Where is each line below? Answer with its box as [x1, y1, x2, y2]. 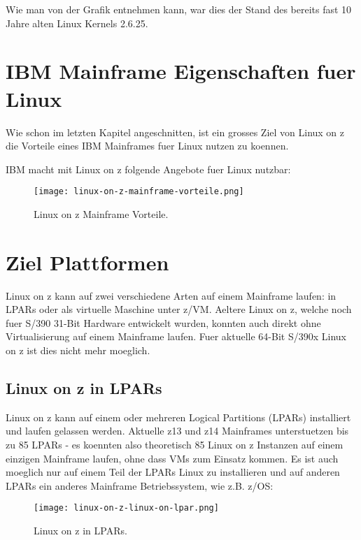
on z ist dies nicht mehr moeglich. [6, 343, 150, 358]
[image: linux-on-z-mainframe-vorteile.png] [34, 187, 244, 197]
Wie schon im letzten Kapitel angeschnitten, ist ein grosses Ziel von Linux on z [6, 124, 345, 139]
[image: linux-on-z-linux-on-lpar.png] [34, 503, 219, 513]
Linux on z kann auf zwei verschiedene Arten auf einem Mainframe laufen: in [6, 288, 337, 302]
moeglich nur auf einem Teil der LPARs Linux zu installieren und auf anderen [6, 465, 340, 479]
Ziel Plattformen [6, 247, 169, 276]
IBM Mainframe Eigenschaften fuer [6, 57, 356, 85]
